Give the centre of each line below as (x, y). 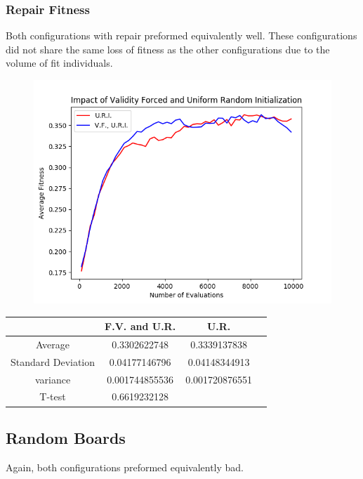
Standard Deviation (53, 361)
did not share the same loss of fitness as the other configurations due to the (168, 49)
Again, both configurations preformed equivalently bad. (125, 467)
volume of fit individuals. (59, 63)
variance (53, 379)
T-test (53, 396)
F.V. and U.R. (140, 326)
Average (53, 344)
